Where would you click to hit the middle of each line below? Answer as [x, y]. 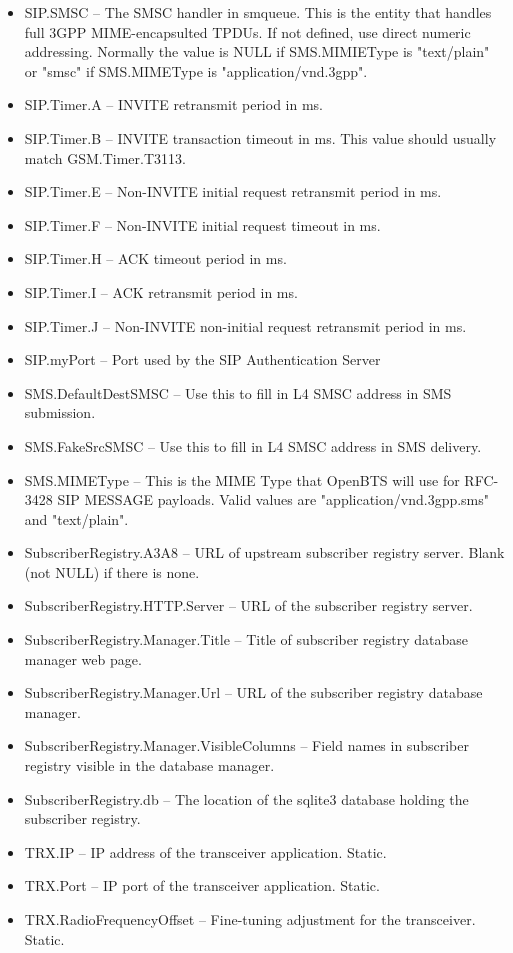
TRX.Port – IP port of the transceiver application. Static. [202, 885]
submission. [60, 412]
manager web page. [83, 658]
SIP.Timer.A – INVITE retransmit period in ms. [174, 104]
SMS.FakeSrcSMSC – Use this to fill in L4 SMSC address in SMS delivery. [253, 445]
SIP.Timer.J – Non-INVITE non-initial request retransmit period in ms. [245, 325]
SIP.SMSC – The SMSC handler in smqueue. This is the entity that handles [258, 12]
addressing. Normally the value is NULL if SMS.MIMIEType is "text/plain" [257, 51]
